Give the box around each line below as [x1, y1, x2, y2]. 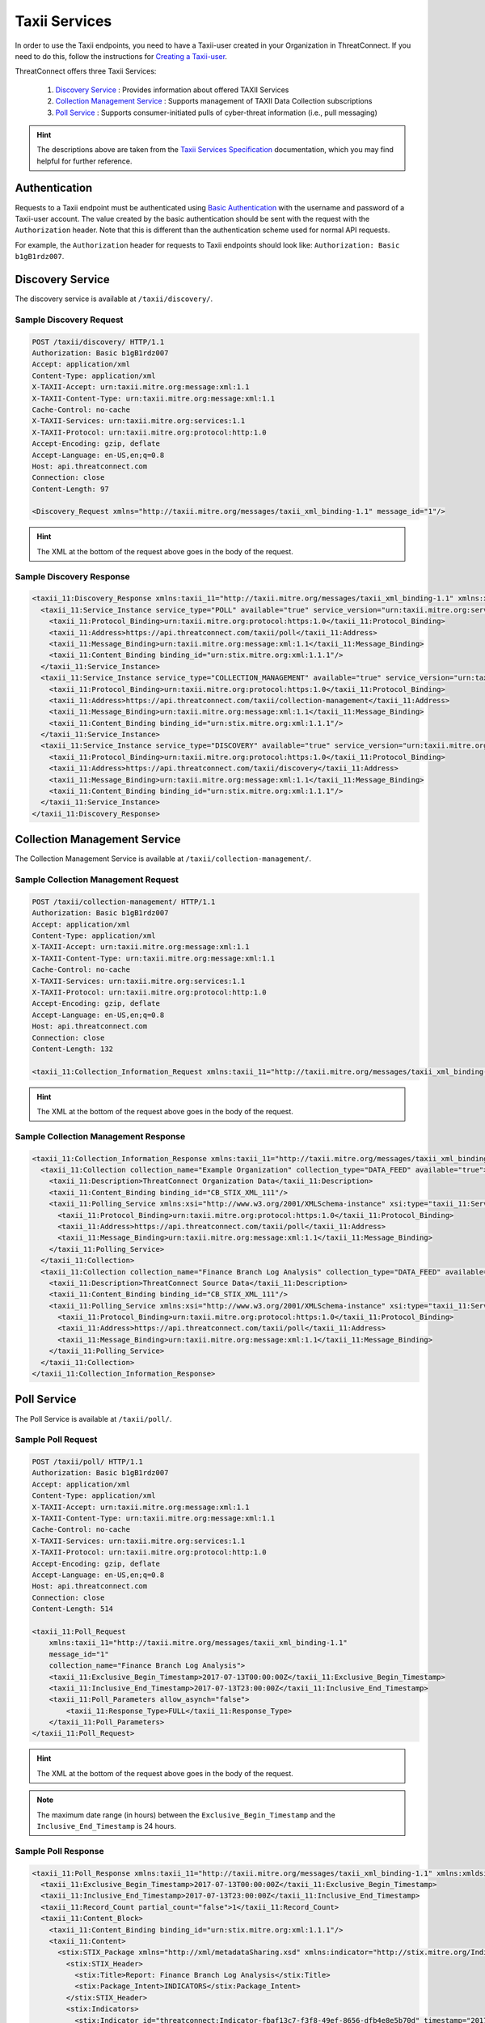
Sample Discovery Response [15, 570, 131, 582]
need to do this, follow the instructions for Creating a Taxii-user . [15, 51, 228, 61]
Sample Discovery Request [15, 314, 124, 325]
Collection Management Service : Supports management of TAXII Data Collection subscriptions [55, 96, 373, 106]
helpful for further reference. [36, 156, 133, 166]
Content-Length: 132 [32, 1044, 113, 1054]
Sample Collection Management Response [15, 1130, 186, 1142]
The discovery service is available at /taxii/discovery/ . [15, 294, 213, 303]
